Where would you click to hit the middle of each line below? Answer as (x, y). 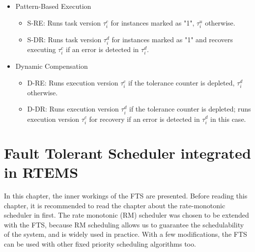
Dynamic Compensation (52, 66)
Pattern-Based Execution (53, 6)
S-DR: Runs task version (64, 39)
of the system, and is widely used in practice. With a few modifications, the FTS (126, 234)
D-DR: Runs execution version (73, 109)
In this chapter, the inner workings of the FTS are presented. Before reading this (126, 196)
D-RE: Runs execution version (73, 82)
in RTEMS (41, 172)
